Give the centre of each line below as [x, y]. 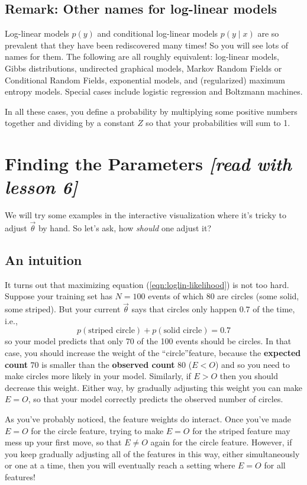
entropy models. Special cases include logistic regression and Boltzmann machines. [154, 91]
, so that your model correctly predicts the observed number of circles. [156, 399]
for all [275, 465]
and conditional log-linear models [158, 33]
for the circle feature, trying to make [97, 430]
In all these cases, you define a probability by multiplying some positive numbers [151, 111]
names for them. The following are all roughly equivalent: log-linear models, [142, 56]
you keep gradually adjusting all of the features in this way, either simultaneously [152, 453]
